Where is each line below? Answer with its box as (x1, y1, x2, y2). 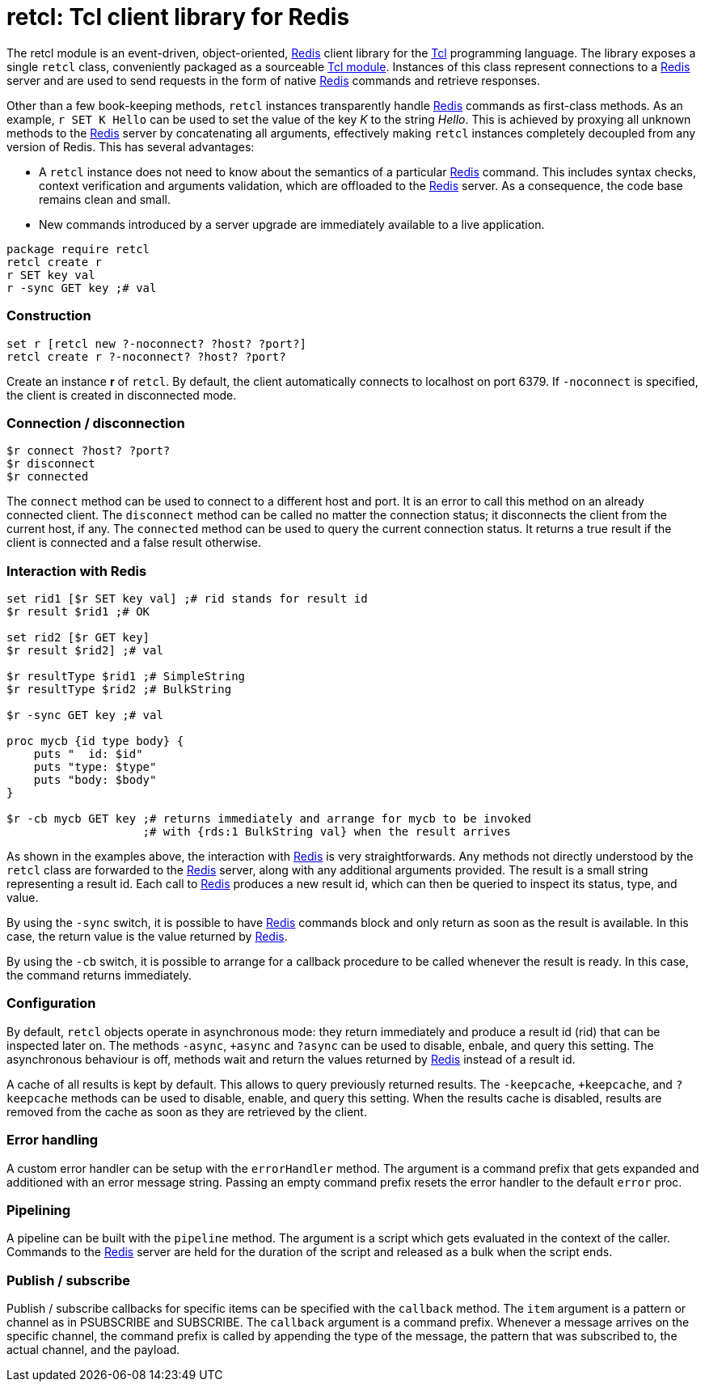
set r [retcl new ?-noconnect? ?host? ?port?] (6, 336, 306, 350)
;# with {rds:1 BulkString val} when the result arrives (142, 825, 511, 838)
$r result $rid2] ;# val (6, 644, 163, 657)
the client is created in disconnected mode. (6, 387, 237, 402)
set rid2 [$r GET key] (6, 631, 150, 644)
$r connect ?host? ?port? (6, 444, 171, 458)
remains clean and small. (39, 192, 171, 206)
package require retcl (6, 242, 150, 256)
